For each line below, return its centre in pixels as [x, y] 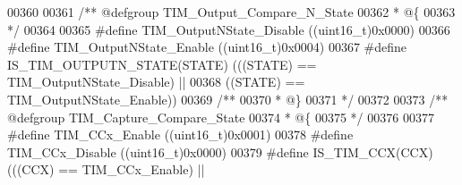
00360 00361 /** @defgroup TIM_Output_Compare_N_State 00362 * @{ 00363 [231, 12]
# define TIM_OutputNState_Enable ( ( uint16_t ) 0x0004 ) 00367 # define [207, 47]
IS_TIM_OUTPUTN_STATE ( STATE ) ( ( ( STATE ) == [162, 64]
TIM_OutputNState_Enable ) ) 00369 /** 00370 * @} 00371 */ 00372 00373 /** [228, 99]
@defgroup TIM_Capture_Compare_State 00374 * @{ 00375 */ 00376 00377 [221, 117]
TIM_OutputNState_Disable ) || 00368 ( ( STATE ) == [156, 82]
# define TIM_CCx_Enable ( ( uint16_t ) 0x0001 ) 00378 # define [180, 135]
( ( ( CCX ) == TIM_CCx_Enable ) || [106, 169]
